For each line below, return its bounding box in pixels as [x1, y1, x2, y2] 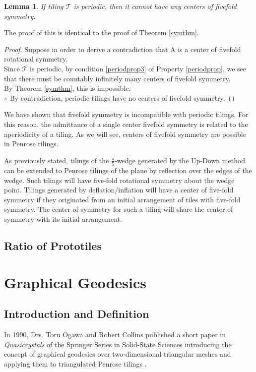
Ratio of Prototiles [4, 238, 102, 253]
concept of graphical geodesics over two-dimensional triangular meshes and [4, 349, 231, 359]
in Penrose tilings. [4, 138, 59, 149]
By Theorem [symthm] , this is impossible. [4, 83, 131, 93]
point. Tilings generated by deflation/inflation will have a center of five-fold [4, 185, 234, 195]
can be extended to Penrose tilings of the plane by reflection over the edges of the [4, 165, 252, 176]
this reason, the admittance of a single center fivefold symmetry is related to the [4, 119, 248, 129]
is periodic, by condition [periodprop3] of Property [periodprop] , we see [30, 63, 247, 73]
